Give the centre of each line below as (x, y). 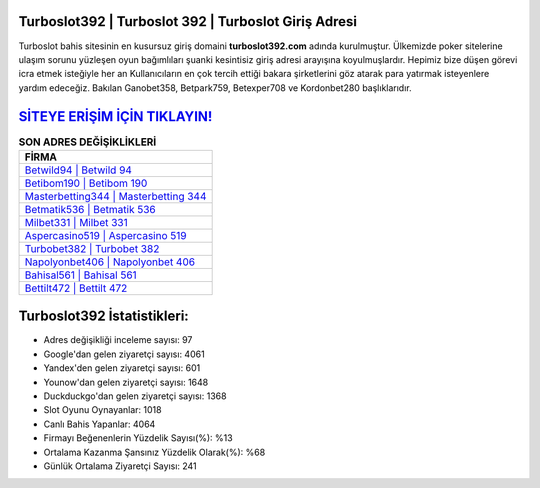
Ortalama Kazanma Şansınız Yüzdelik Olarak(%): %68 (154, 452)
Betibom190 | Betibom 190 (86, 183)
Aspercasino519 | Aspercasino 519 (105, 235)
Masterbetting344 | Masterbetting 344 (115, 196)
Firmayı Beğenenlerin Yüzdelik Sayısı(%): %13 (138, 438)
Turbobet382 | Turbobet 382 (92, 248)
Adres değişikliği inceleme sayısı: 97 (118, 340)
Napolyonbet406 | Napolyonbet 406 (109, 262)
